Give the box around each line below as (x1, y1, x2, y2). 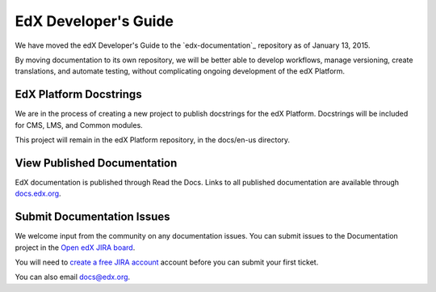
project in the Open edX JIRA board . (15, 243, 136, 252)
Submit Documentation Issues (15, 210, 170, 224)
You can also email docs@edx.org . (15, 272, 131, 282)
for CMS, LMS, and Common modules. (15, 120, 143, 129)
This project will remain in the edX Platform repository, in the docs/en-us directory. (15, 135, 291, 145)
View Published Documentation (15, 156, 178, 170)
